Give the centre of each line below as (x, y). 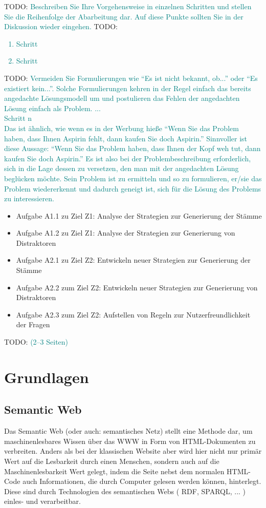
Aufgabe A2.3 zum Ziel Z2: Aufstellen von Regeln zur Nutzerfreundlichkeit (133, 314)
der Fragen (33, 324)
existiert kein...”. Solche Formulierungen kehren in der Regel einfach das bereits (128, 88)
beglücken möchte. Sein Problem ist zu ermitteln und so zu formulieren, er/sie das (133, 178)
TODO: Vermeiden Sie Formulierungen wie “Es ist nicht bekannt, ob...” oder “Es (131, 78)
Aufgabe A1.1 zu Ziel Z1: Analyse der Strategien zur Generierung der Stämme (139, 215)
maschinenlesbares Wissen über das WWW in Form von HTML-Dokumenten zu (130, 441)
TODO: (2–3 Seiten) (36, 342)
